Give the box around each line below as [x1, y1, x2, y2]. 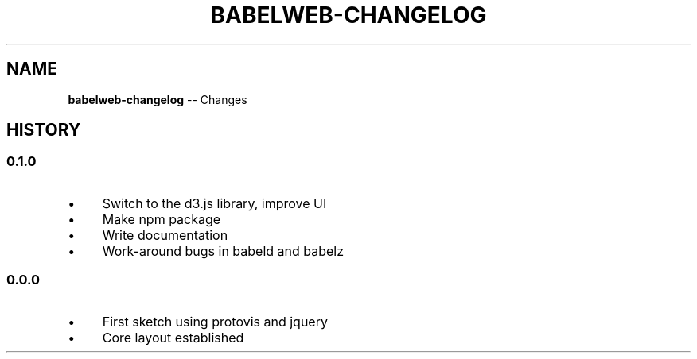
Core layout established [102, 329, 244, 345]
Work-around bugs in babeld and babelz [102, 242, 345, 259]
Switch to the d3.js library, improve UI [102, 195, 327, 211]
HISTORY [6, 120, 81, 141]
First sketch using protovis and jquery [102, 313, 328, 330]
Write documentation [102, 226, 228, 243]
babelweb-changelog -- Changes [68, 92, 247, 106]
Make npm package [102, 210, 221, 227]
